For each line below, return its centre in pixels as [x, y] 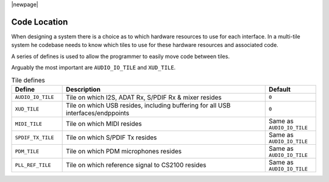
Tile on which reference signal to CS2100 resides [136, 165]
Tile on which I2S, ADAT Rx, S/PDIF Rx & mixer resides [144, 97]
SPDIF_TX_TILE [34, 137]
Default [280, 89]
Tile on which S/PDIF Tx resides [111, 137]
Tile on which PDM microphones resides [124, 151]
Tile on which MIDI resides [104, 124]
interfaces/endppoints [98, 113]
